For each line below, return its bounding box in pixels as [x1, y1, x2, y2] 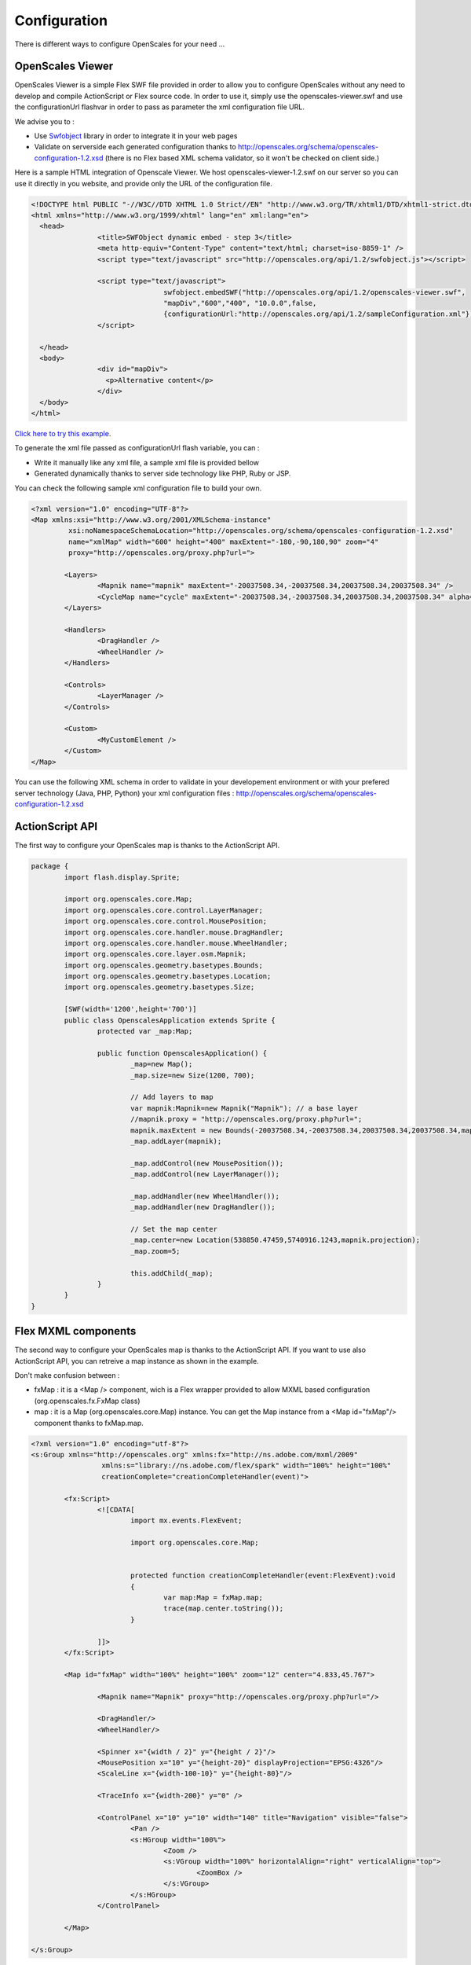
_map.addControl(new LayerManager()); [130, 1170, 280, 1179]
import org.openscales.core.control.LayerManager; [64, 905, 263, 915]
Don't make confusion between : [14, 1371, 120, 1380]
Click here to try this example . [14, 428, 111, 438]
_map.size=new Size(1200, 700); [130, 1071, 255, 1080]
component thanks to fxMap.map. [34, 1418, 144, 1427]
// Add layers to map [130, 1093, 214, 1102]
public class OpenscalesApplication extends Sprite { [64, 1016, 276, 1025]
